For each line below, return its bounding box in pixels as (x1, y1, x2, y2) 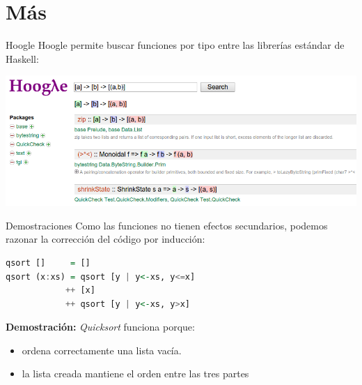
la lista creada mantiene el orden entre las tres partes (22, 366, 249, 381)
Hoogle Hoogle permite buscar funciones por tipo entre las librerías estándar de (6, 38, 345, 52)
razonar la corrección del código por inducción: (6, 232, 205, 246)
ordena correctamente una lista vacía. (22, 342, 182, 357)
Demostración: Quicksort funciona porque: (6, 319, 195, 334)
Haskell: (6, 51, 39, 66)
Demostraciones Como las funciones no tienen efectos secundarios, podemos (6, 218, 328, 232)
